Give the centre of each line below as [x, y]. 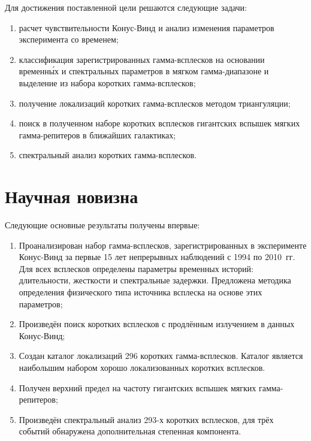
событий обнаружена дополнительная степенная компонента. [130, 431]
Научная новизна [72, 196]
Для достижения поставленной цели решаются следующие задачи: [126, 7]
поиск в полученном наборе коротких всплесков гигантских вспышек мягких [159, 123]
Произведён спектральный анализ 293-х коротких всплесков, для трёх [146, 419]
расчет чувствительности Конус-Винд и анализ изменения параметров [147, 27]
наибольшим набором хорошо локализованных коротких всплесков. [142, 367]
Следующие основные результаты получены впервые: [102, 225]
